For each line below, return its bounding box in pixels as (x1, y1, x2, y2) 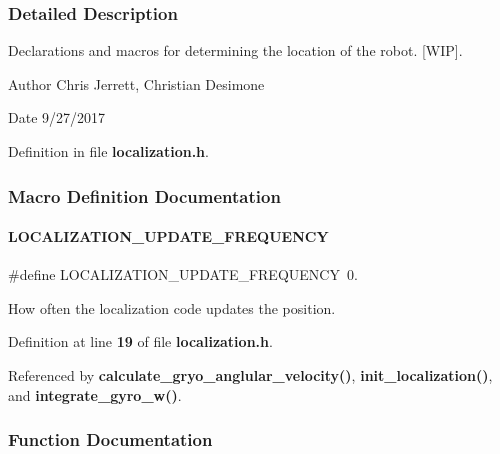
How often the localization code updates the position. (8, 297, 336, 318)
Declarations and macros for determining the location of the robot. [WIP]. (8, 40, 463, 61)
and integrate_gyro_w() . (8, 384, 182, 405)
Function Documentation (8, 427, 213, 452)
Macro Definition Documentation (8, 183, 281, 208)
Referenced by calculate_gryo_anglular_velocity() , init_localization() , (8, 365, 493, 386)
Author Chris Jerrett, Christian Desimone (8, 73, 265, 94)
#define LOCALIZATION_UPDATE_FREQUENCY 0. (8, 264, 358, 285)
